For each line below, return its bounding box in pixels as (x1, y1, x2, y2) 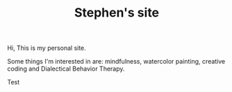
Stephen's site (74, 5, 160, 21)
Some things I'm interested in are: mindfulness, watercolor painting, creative (7, 57, 226, 66)
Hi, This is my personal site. (7, 44, 87, 53)
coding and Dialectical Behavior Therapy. (7, 64, 125, 73)
